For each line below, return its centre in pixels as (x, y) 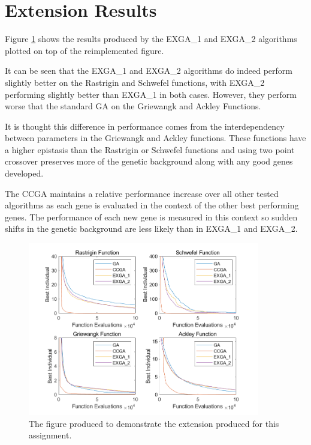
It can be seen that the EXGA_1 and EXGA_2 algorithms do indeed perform (149, 71)
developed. (24, 173)
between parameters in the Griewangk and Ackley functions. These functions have (155, 138)
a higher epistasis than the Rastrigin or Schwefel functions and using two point (150, 149)
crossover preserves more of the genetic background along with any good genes (149, 161)
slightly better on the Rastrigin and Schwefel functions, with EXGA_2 (135, 82)
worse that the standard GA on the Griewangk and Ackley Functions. (133, 106)
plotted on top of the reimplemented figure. (84, 50)
